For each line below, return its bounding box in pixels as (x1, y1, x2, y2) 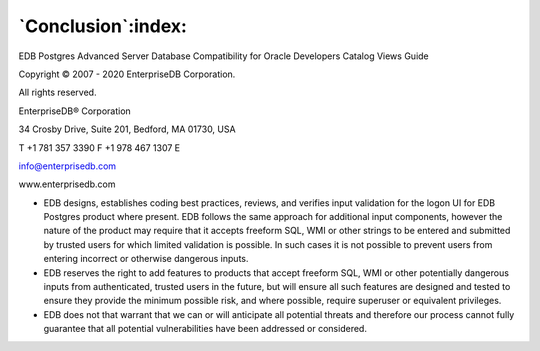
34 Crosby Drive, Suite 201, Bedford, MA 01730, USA (18, 123, 236, 135)
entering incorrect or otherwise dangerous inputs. (43, 253, 249, 265)
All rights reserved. (18, 86, 97, 99)
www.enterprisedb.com (18, 178, 116, 190)
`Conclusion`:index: (18, 15, 187, 37)
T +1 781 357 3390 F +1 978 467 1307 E (18, 141, 181, 154)
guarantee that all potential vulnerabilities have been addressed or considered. (43, 323, 367, 335)
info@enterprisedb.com (18, 160, 117, 172)
